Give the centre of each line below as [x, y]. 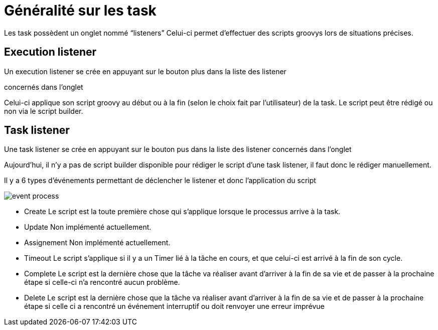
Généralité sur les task [80, 11]
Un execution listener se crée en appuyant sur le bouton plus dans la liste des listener [145, 71]
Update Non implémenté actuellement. [88, 227]
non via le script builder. [44, 111]
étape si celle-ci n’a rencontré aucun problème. [102, 282]
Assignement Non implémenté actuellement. [97, 243]
